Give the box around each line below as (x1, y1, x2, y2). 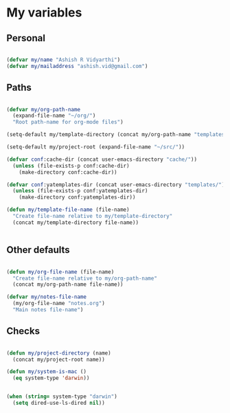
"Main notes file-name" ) (12, 306, 84, 313)
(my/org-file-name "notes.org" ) (12, 300, 106, 307)
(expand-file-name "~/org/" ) (12, 112, 96, 120)
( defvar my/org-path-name (6, 106, 80, 113)
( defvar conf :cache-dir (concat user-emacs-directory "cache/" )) (6, 156, 197, 163)
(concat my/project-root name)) (12, 356, 106, 363)
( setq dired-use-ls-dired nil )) (12, 400, 106, 407)
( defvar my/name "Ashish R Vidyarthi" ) (6, 56, 121, 63)
